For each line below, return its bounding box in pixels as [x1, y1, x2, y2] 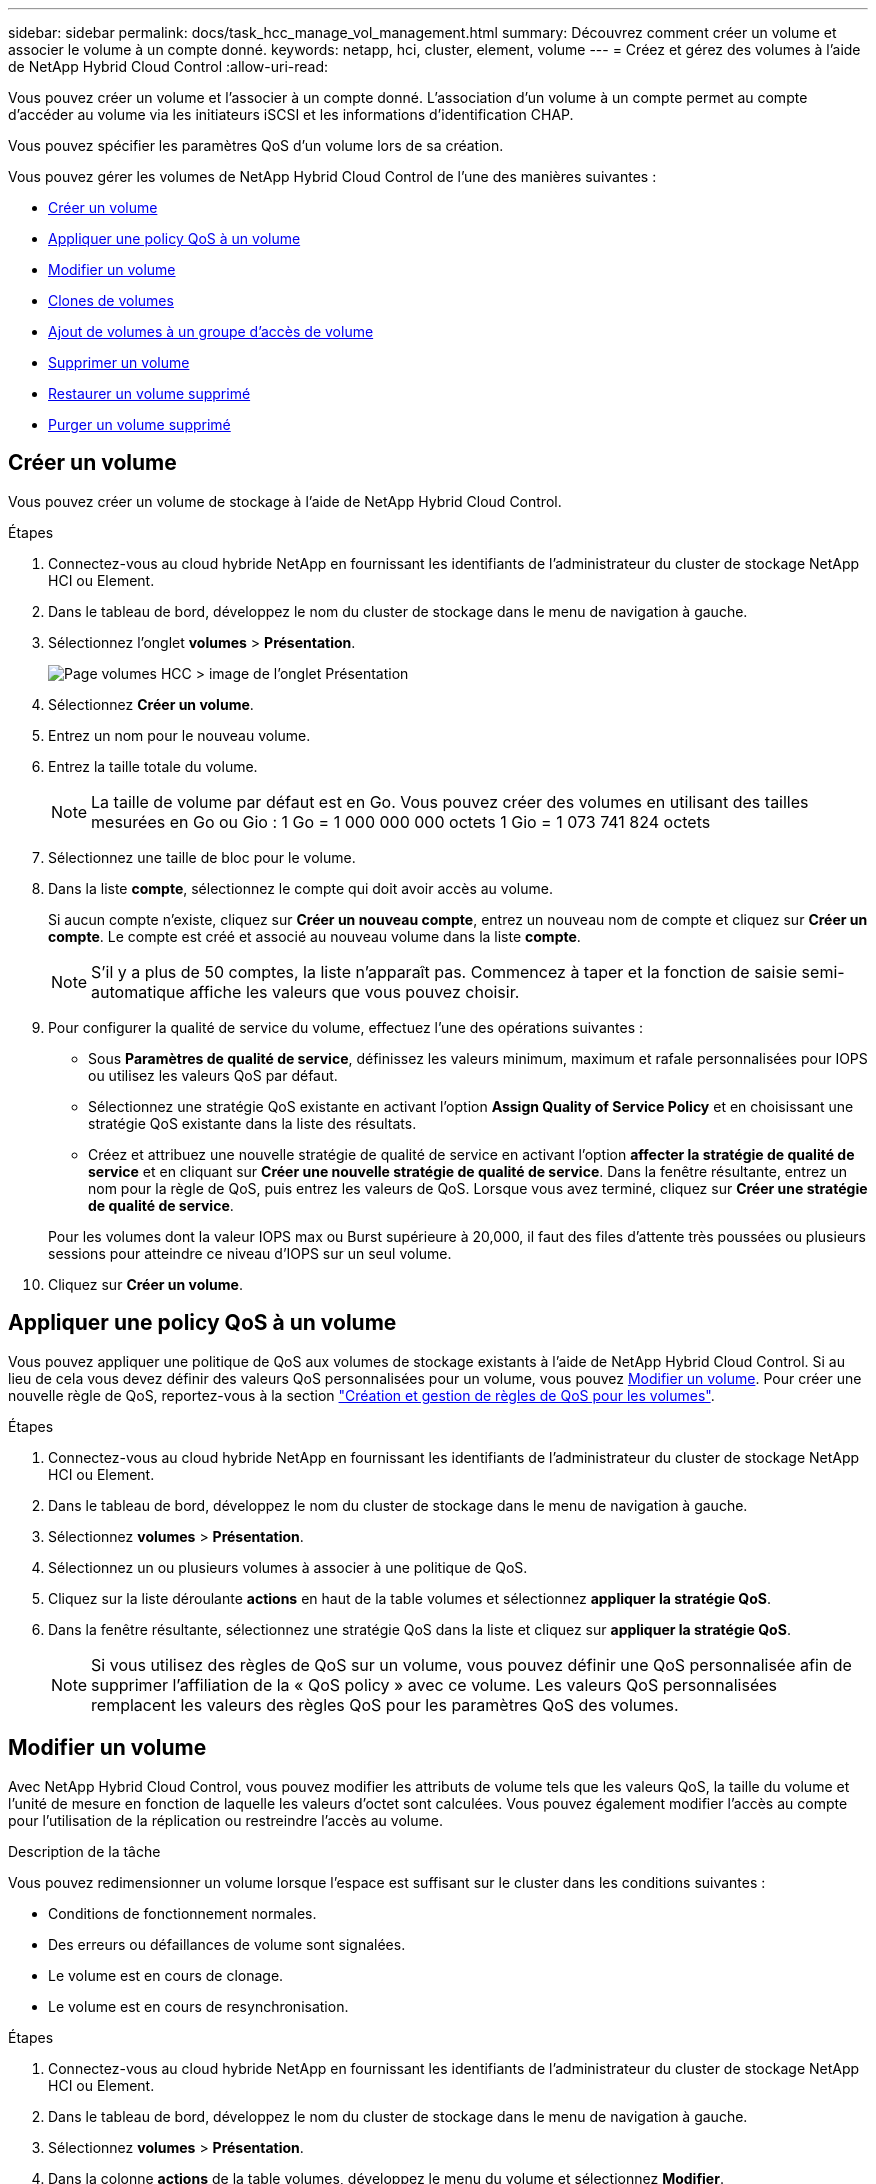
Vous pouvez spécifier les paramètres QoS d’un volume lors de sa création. [8, 137, 504, 154]
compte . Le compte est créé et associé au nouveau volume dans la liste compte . [48, 927, 581, 945]
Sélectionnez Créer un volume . [48, 695, 254, 713]
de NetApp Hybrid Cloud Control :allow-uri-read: [8, 58, 329, 75]
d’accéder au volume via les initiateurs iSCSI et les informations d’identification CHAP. [8, 106, 574, 123]
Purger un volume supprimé [48, 416, 231, 433]
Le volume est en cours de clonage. [48, 1966, 284, 1984]
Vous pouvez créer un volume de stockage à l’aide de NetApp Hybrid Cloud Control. [8, 492, 562, 510]
